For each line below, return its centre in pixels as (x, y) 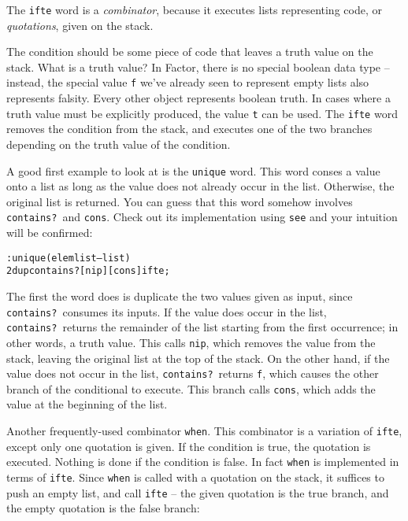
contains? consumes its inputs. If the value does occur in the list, (167, 311)
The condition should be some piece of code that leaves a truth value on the (190, 52)
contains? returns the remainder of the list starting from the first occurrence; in (202, 327)
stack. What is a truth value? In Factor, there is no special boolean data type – (198, 67)
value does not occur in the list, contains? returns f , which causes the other (193, 373)
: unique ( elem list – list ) (69, 258)
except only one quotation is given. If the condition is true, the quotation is (189, 446)
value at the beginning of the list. (87, 404)
